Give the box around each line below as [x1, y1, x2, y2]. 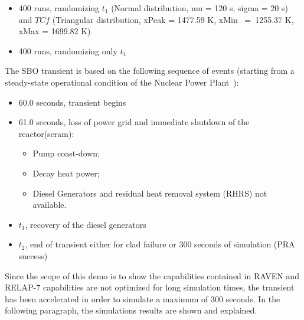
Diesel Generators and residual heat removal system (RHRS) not [32, 187, 267, 199]
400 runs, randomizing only [18, 44, 117, 57]
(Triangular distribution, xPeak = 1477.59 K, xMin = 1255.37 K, [52, 13, 294, 25]
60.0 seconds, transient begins [18, 96, 126, 108]
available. [32, 198, 67, 211]
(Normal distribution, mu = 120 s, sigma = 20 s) [111, 2, 288, 14]
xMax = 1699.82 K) [18, 25, 91, 37]
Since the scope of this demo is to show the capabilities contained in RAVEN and [5, 269, 299, 282]
